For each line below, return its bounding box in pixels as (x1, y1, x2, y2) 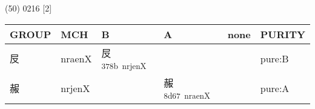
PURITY (260, 27, 305, 41)
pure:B (260, 51, 289, 65)
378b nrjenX (101, 59, 147, 71)
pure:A (260, 81, 290, 95)
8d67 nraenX (164, 89, 210, 101)
